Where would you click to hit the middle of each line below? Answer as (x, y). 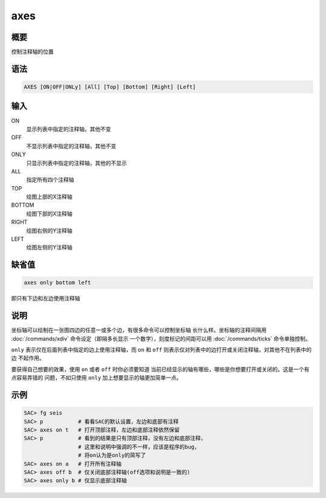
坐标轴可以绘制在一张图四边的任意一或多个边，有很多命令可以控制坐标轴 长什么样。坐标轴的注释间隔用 (139, 330)
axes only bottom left (57, 283)
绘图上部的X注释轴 (49, 197)
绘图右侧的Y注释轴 (49, 230)
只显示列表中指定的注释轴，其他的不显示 (76, 163)
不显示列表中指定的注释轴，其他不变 (71, 146)
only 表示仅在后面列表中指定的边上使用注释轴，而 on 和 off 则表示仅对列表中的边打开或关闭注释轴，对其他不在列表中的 (161, 350)
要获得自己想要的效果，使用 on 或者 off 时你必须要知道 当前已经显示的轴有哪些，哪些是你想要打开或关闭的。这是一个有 (160, 369)
